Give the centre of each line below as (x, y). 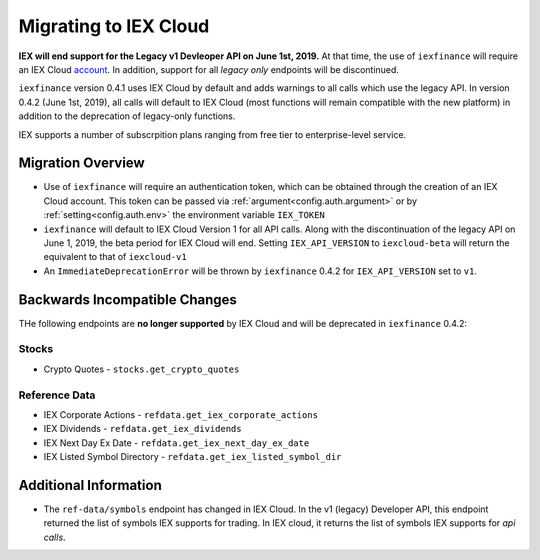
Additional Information (90, 485)
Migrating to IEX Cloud (114, 26)
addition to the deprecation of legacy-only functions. (127, 116)
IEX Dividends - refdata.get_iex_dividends (142, 429)
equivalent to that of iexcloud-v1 (115, 257)
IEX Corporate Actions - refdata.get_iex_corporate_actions (181, 414)
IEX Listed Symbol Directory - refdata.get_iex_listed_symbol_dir (192, 457)
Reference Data (57, 395)
